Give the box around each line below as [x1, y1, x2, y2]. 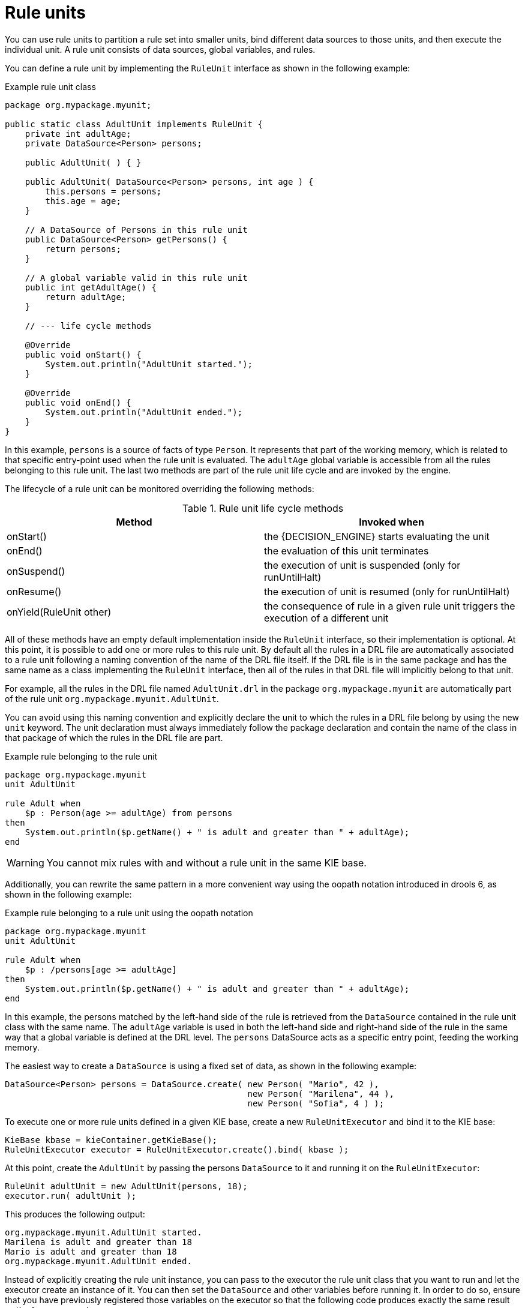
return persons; [45, 244, 121, 254]
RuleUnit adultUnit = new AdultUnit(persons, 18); [5, 1181, 248, 1191]
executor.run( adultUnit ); [5, 1190, 137, 1201]
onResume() [7, 585, 62, 598]
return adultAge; [45, 292, 127, 302]
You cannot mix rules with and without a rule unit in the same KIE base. [46, 856, 367, 869]
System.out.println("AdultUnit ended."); [45, 407, 243, 417]
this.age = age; [45, 196, 121, 206]
